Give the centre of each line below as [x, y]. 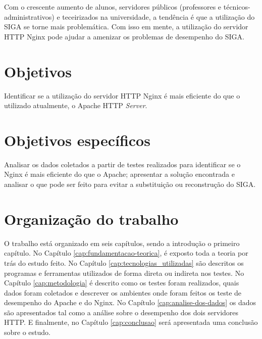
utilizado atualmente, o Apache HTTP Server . [76, 105]
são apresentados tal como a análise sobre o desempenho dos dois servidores [121, 312]
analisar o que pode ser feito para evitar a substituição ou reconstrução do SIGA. [130, 184]
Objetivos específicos [77, 140]
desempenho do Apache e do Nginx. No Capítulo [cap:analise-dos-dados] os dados [130, 302]
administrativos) [29, 16]
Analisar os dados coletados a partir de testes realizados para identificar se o [122, 164]
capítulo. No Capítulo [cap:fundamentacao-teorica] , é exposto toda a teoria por [126, 253]
